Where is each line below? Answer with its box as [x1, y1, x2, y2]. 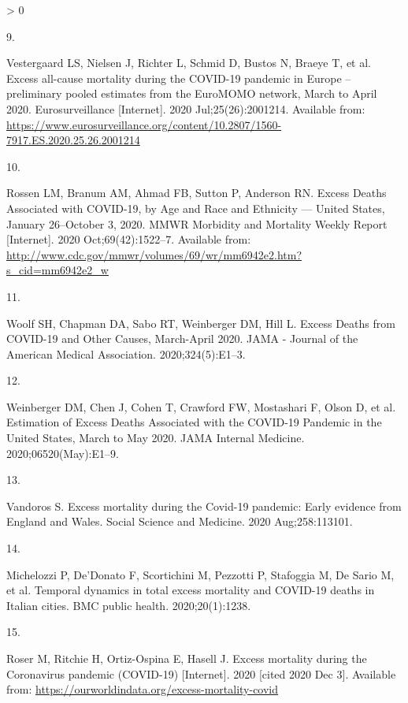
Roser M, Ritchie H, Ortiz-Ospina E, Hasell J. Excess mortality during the [6, 650, 367, 666]
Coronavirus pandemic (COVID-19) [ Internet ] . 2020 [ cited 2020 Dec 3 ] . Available [6, 665, 396, 682]
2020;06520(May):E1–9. [6, 444, 119, 461]
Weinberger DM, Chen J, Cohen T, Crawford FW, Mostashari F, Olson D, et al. [6, 398, 396, 415]
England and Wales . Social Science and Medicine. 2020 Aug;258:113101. [6, 513, 353, 530]
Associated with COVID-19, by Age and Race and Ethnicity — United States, [6, 199, 385, 216]
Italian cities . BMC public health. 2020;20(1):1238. [6, 597, 251, 613]
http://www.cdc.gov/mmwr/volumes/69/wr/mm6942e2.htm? [6, 246, 302, 262]
